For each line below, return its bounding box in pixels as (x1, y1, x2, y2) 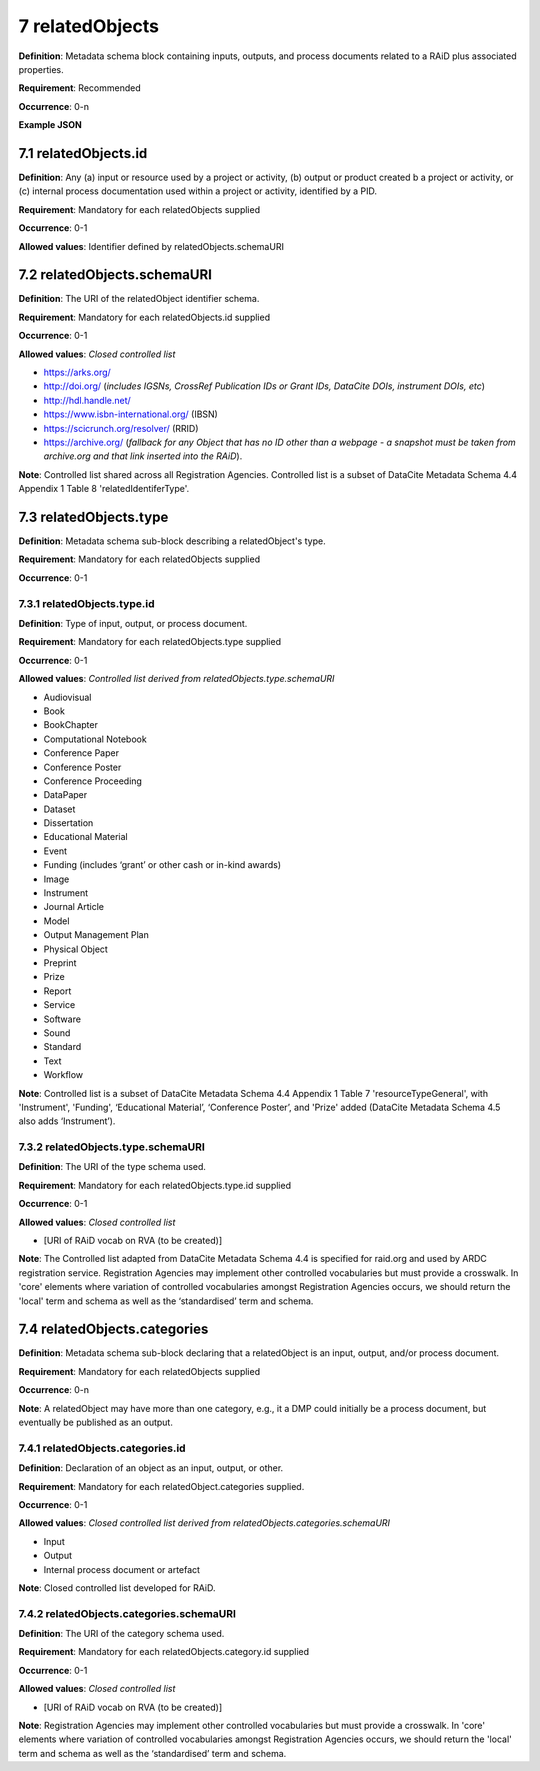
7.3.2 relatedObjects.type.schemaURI (18, 1140, 205, 1154)
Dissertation (43, 817, 94, 829)
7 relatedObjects (18, 15, 160, 37)
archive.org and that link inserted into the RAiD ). (43, 450, 243, 462)
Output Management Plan (43, 929, 149, 941)
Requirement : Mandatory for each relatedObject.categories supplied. (18, 1480, 305, 1492)
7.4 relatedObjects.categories (18, 1321, 209, 1338)
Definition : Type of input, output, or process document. (18, 618, 248, 629)
